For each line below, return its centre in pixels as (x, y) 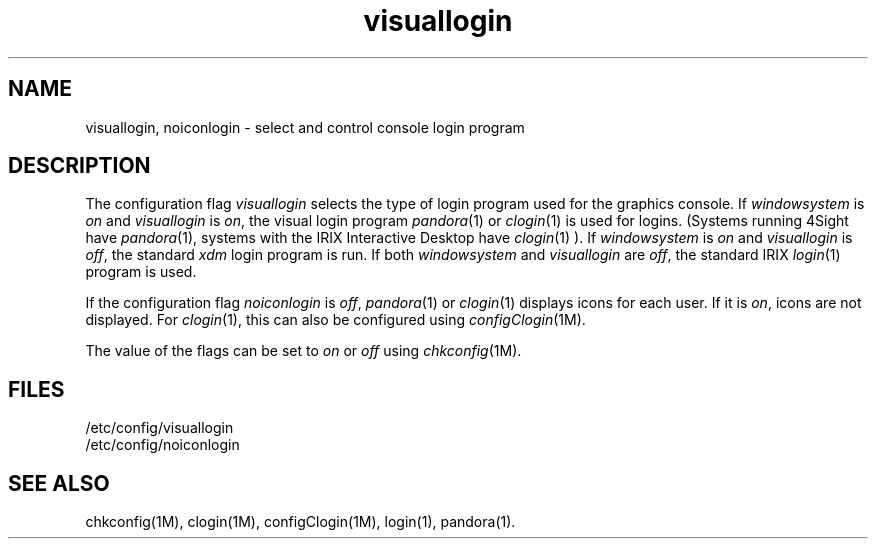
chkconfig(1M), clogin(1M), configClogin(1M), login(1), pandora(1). (300, 522)
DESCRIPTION (79, 166)
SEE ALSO (59, 483)
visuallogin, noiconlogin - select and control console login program (305, 127)
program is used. (141, 272)
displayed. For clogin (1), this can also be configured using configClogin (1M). (335, 320)
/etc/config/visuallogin (159, 428)
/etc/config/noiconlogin (162, 445)
